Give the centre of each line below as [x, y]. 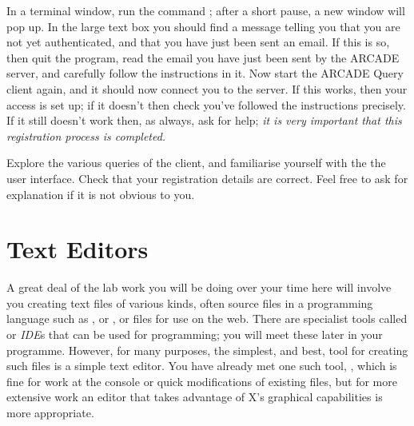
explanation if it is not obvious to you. [101, 194]
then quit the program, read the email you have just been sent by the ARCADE [203, 57]
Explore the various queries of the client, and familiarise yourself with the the [196, 163]
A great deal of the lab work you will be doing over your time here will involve [199, 287]
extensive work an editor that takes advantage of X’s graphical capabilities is [195, 397]
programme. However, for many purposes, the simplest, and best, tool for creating [207, 350]
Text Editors [78, 249]
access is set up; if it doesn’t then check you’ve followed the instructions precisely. [206, 104]
